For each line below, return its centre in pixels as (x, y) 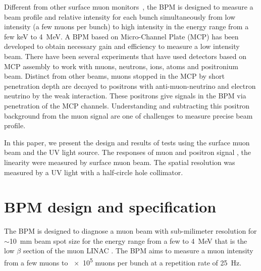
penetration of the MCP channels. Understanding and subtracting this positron (127, 105)
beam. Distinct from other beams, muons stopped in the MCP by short (114, 76)
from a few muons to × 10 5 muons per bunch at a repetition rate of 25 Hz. (123, 262)
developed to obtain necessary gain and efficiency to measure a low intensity (122, 46)
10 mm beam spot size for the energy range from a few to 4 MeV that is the (128, 240)
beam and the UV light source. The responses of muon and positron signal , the (128, 152)
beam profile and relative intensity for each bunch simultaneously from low (120, 16)
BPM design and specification (110, 207)
